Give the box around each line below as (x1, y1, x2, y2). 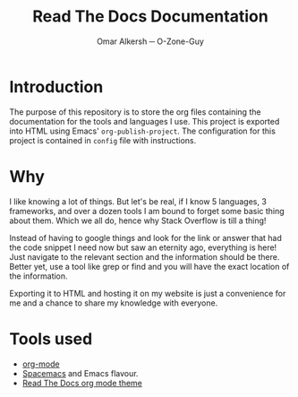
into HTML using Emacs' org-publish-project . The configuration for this (9, 125, 276, 136)
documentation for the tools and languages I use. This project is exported (9, 116, 280, 126)
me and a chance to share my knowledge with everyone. (9, 298, 218, 308)
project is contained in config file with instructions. (9, 134, 197, 145)
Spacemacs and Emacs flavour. (21, 367, 139, 378)
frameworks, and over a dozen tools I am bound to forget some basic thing (9, 205, 285, 216)
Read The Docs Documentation (32, 6, 268, 27)
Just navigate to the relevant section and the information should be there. (9, 251, 280, 262)
